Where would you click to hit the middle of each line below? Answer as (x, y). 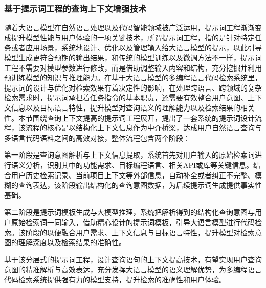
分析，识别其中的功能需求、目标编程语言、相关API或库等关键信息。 (139, 164)
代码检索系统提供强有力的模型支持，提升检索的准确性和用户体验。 (115, 279)
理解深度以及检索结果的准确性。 (72, 242)
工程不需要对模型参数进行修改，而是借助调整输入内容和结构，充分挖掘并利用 (133, 67)
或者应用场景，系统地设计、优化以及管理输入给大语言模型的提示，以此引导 (136, 47)
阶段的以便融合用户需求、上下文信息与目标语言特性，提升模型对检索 (140, 232)
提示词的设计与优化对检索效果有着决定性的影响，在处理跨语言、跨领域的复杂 (133, 87)
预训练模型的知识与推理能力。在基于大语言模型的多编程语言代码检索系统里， (133, 77)
